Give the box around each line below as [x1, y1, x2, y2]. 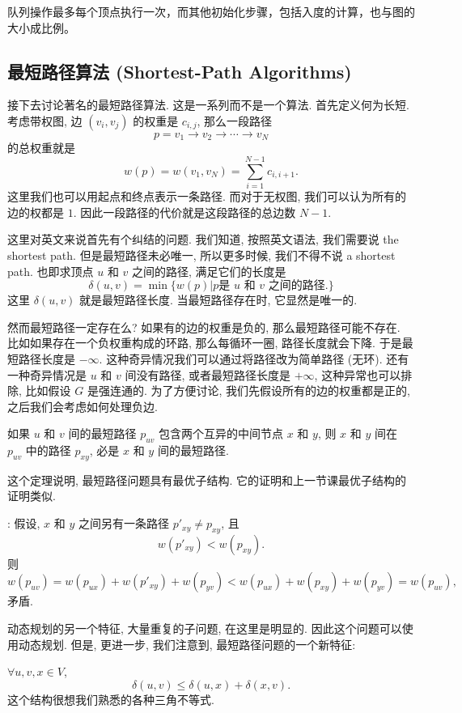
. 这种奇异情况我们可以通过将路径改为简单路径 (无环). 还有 [99, 350, 409, 367]
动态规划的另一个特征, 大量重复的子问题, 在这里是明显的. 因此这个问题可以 [7, 620, 402, 637]
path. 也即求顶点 [7, 262, 94, 279]
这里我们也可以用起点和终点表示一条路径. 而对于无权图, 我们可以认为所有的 [7, 188, 407, 205]
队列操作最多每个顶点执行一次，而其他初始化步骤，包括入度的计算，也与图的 [7, 3, 415, 19]
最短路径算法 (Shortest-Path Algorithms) [7, 58, 352, 83]
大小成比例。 [7, 19, 75, 36]
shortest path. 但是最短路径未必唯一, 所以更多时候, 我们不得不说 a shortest [7, 246, 396, 263]
